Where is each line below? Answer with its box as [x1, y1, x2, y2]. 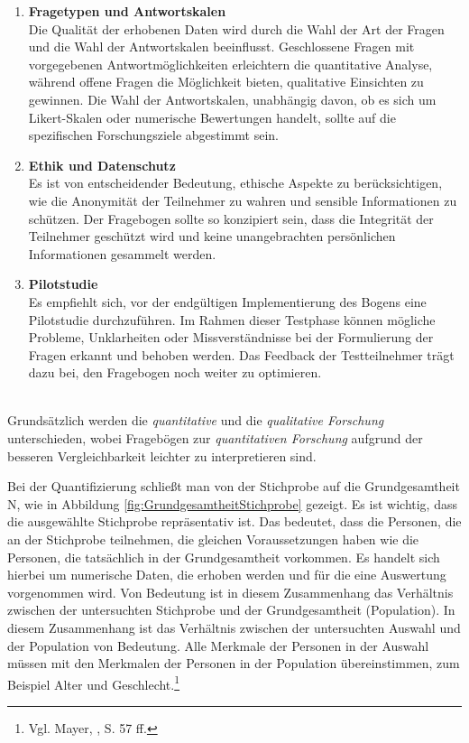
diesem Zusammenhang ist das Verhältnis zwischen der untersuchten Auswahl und [7, 618, 461, 636]
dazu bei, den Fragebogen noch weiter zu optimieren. [28, 363, 322, 382]
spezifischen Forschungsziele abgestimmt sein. [28, 125, 279, 144]
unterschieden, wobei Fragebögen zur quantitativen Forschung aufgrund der [7, 429, 423, 448]
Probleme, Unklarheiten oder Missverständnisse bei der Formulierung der [28, 328, 434, 347]
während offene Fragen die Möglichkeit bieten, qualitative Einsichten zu [28, 72, 424, 91]
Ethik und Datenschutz [28, 155, 176, 174]
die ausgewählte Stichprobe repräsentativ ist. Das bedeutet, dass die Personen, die [7, 512, 462, 531]
